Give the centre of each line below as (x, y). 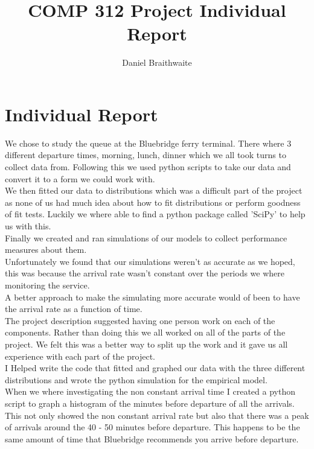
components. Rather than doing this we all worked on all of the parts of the (145, 332)
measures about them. (46, 250)
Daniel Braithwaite (157, 62)
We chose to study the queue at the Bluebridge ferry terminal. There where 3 (148, 143)
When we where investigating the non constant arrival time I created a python (150, 391)
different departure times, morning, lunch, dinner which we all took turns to (146, 155)
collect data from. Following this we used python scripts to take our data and (148, 167)
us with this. (28, 226)
